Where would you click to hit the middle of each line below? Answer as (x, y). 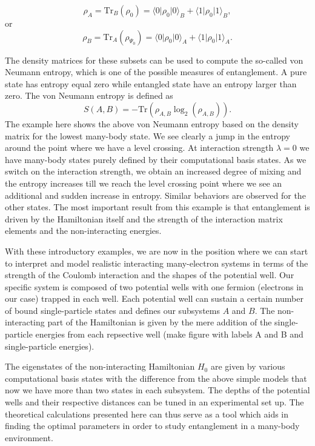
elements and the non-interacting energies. (83, 231)
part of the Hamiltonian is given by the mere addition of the (160, 322)
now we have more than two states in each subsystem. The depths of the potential (157, 390)
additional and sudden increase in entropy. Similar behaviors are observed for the (155, 195)
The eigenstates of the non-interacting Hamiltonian (100, 366)
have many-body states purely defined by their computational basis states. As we (156, 159)
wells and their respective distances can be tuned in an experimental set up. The (154, 402)
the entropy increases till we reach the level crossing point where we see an (144, 183)
